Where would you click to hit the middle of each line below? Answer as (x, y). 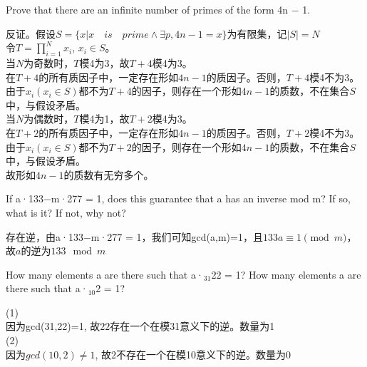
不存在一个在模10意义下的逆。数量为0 (203, 354)
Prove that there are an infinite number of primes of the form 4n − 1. (158, 9)
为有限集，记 (257, 33)
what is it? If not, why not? (66, 212)
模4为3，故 (104, 62)
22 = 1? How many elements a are (286, 274)
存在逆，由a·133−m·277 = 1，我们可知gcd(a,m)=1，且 (134, 236)
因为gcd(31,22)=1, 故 (53, 326)
